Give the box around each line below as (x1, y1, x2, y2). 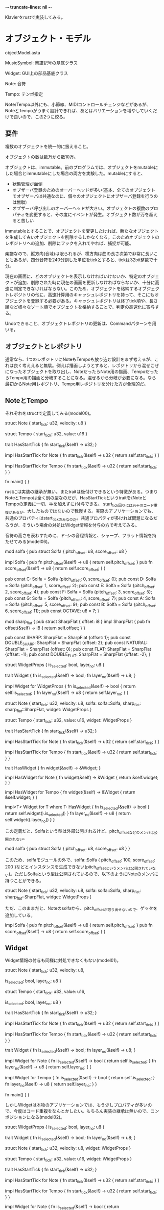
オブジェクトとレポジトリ (5, 343, 82, 351)
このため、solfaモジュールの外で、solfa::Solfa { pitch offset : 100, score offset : (5, 857, 155, 864)
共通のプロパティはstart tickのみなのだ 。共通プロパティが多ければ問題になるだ (5, 515, 158, 522)
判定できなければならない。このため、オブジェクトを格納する (13, 285, 138, 291)
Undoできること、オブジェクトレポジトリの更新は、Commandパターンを (5, 321, 152, 326)
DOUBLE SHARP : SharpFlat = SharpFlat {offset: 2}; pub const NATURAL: (5, 640, 148, 646)
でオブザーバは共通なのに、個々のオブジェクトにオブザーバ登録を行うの (12, 193, 158, 199)
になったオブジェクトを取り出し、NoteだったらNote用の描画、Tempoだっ (5, 369, 154, 374)
